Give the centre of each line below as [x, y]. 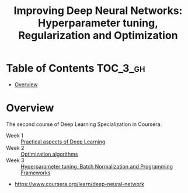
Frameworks [36, 173]
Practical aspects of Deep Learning [63, 142]
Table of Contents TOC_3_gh [76, 69]
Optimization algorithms [49, 154]
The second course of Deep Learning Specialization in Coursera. [84, 124]
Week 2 [15, 148]
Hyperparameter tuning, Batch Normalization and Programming [97, 166]
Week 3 [15, 160]
